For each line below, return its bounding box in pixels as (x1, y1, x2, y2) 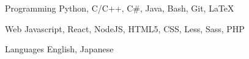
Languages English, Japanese (5, 43, 114, 55)
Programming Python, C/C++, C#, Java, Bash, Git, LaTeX (5, 2, 234, 14)
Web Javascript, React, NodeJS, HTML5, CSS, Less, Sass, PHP (5, 22, 245, 35)
